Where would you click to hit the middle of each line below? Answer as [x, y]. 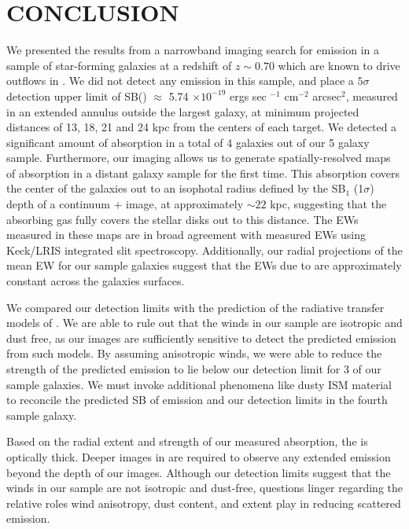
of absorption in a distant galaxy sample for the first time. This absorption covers [203, 173]
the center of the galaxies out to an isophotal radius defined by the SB [176, 188]
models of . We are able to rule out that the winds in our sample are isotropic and [204, 323]
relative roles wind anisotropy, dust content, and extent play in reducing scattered [204, 503]
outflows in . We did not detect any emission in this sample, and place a [180, 81]
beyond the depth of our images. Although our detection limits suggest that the [199, 472]
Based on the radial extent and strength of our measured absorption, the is [187, 441]
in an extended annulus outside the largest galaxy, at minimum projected [183, 111]
